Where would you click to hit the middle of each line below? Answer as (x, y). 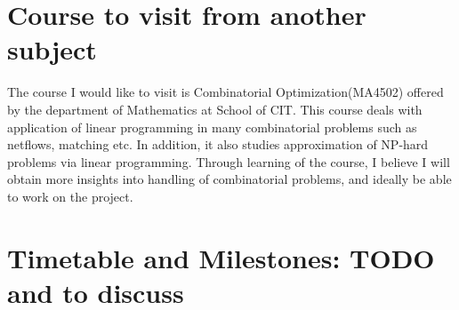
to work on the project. (70, 196)
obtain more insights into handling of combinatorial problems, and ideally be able (229, 179)
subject (52, 49)
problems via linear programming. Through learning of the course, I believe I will (229, 161)
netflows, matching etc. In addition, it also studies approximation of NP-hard (218, 144)
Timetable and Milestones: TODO (221, 257)
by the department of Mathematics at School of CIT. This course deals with (215, 109)
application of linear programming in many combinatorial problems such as (212, 127)
